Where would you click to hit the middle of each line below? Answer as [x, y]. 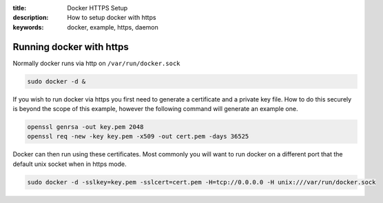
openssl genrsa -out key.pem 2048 [85, 127]
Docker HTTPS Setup [97, 8]
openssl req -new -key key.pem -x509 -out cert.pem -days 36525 [138, 136]
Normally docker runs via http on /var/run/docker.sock [96, 63]
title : [20, 8]
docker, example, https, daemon [113, 27]
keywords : [28, 27]
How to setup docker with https [112, 18]
